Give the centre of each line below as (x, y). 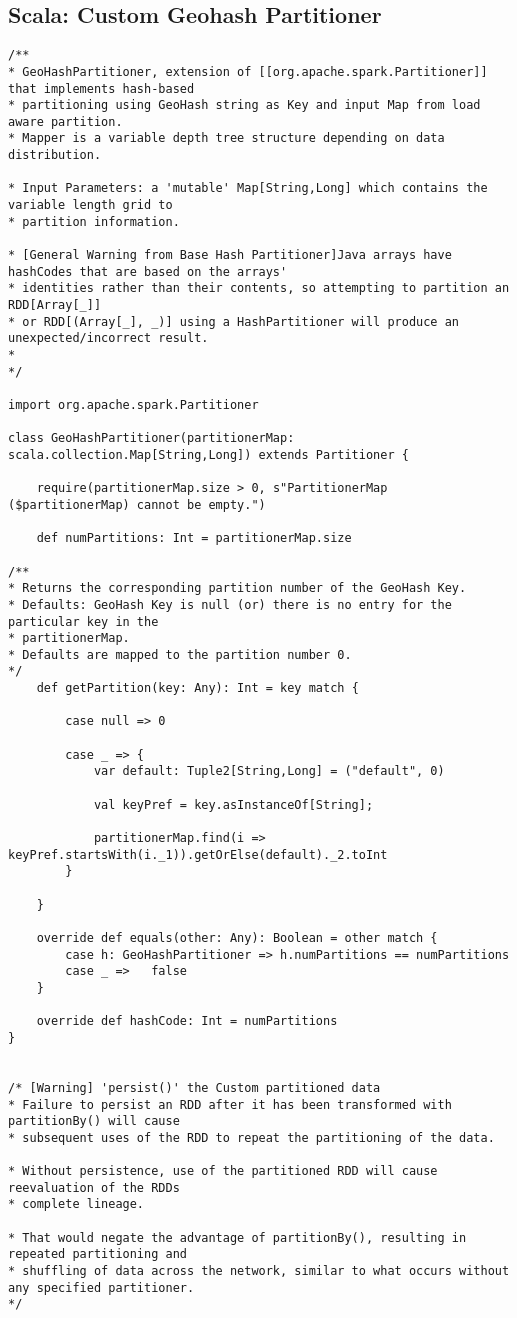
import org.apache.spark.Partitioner (133, 404)
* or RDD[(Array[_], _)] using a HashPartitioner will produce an (234, 321)
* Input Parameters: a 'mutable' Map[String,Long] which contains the (248, 188)
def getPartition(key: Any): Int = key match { (197, 688)
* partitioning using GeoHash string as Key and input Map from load (244, 105)
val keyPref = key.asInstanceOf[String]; (233, 804)
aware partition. (65, 121)
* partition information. (94, 221)
